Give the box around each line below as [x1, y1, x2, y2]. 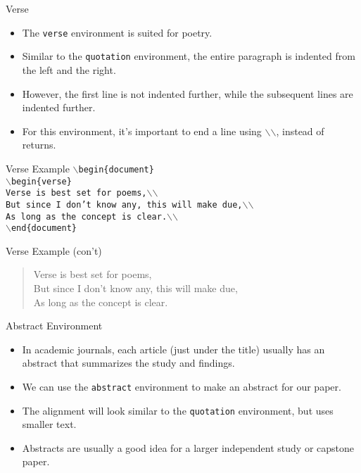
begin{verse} [11, 176, 72, 187]
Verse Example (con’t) [6, 243, 102, 258]
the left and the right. [22, 62, 116, 77]
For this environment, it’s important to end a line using [22, 123, 262, 138]
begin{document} [78, 164, 154, 175]
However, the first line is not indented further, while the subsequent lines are [22, 86, 353, 101]
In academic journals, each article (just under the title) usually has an [22, 341, 325, 356]
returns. [22, 137, 56, 152]
